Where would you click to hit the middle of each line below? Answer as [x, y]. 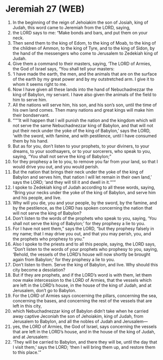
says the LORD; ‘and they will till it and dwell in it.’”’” [64, 182]
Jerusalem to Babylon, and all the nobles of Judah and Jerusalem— [80, 321]
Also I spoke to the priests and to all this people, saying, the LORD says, [84, 244]
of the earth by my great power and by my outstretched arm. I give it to [83, 79]
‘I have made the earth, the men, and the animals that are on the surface [85, 74]
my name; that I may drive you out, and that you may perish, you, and [82, 233]
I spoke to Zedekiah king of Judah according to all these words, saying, [84, 187]
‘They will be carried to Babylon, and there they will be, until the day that [85, 342]
